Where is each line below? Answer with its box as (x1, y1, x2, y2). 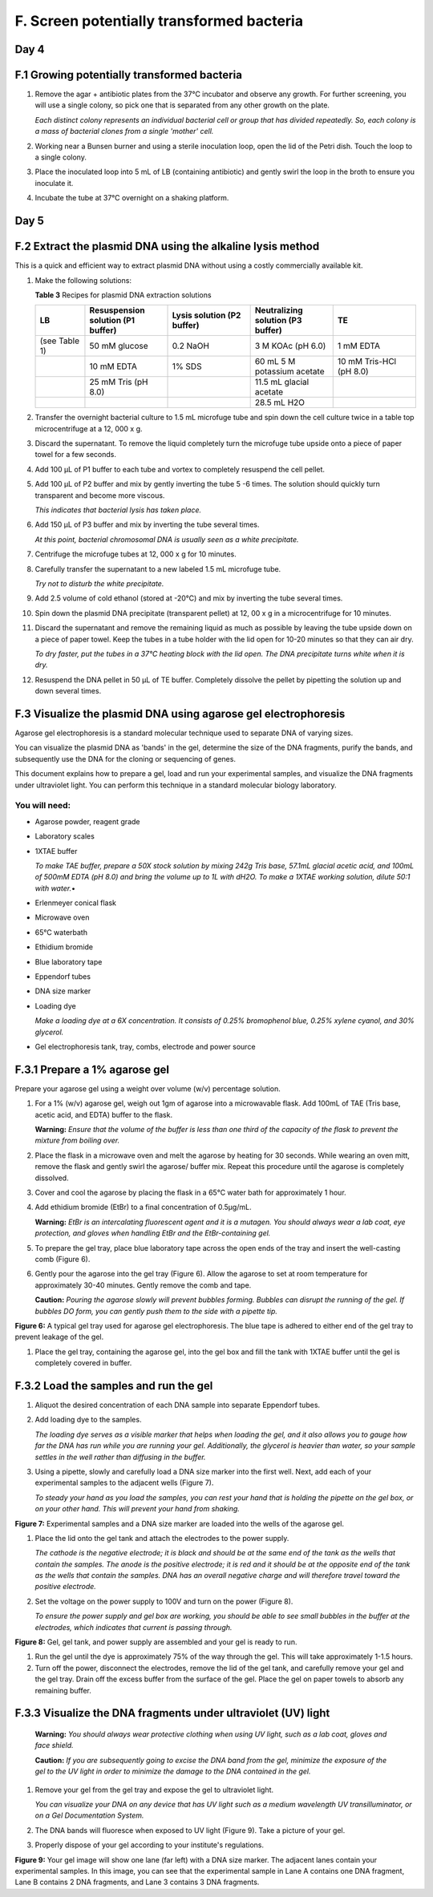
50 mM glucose (89, 341, 148, 352)
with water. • (34, 883, 76, 893)
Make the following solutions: (34, 275, 132, 285)
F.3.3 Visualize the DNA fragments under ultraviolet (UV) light (14, 1706, 330, 1720)
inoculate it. (34, 178, 74, 188)
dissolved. (34, 1173, 69, 1183)
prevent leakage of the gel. (14, 1332, 104, 1342)
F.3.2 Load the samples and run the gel (14, 1379, 213, 1393)
